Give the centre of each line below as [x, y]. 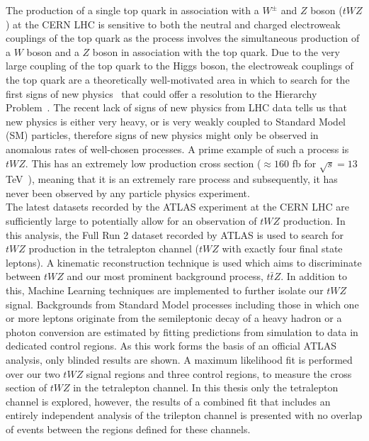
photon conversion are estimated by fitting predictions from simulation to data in [182, 331]
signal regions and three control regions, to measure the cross [219, 373]
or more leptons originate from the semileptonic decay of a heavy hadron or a [174, 318]
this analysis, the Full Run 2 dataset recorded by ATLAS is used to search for [175, 234]
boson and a [53, 51]
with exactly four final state [282, 249]
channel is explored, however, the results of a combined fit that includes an [168, 401]
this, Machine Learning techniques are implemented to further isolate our [165, 290]
